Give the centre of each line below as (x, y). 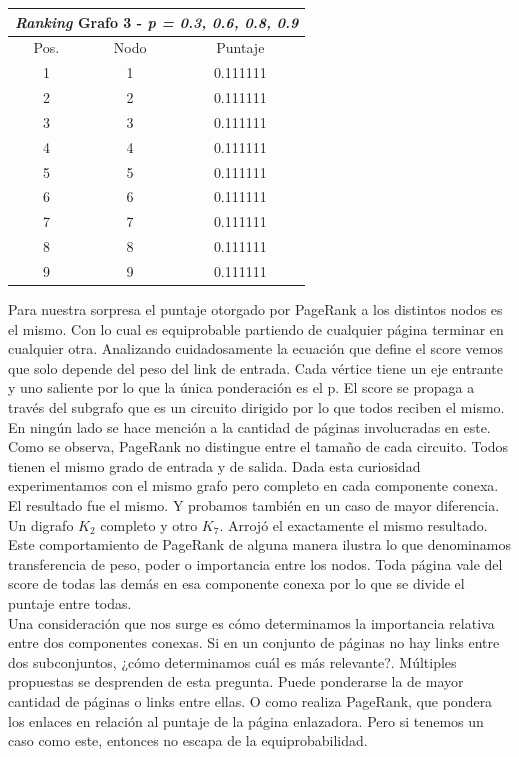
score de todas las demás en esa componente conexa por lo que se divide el (236, 583)
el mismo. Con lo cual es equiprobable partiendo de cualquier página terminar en (256, 328)
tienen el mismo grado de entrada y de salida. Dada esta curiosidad (214, 465)
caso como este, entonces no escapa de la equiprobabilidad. (188, 740)
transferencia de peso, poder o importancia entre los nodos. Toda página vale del (255, 563)
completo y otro (149, 524)
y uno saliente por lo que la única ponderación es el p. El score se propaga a (241, 387)
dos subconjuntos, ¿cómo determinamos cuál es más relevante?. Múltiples (232, 661)
